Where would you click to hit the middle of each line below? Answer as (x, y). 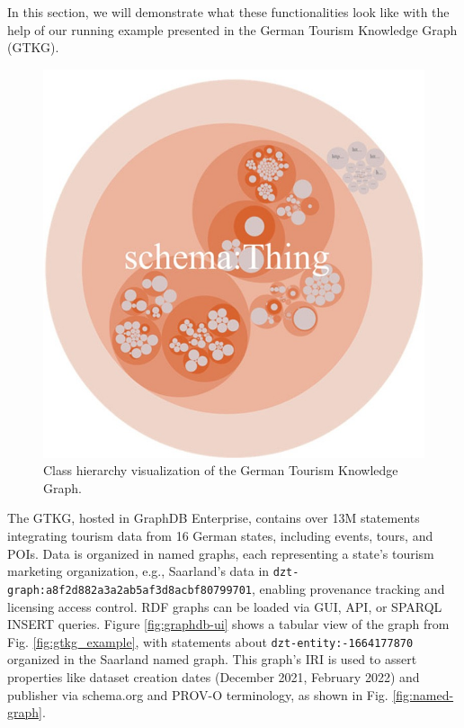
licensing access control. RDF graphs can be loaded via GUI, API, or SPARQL (225, 606)
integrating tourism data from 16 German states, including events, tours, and (220, 535)
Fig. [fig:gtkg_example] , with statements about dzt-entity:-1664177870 (210, 641)
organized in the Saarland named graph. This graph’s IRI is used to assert (212, 659)
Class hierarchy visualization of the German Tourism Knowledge (221, 470)
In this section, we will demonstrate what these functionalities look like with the (228, 12)
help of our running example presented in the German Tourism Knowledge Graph (232, 29)
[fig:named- (423, 694)
